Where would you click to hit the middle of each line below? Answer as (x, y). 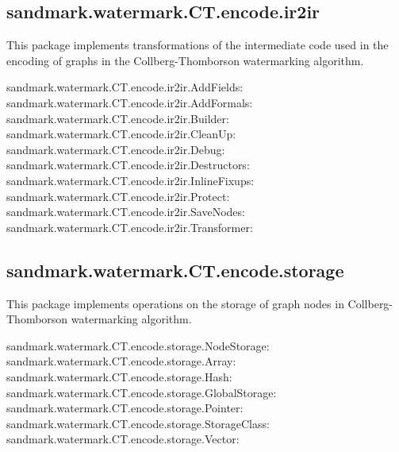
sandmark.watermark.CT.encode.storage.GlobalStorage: (142, 392)
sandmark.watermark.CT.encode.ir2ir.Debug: (116, 149)
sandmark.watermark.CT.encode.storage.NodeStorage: (138, 345)
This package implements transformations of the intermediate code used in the (198, 45)
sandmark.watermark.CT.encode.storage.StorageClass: (138, 423)
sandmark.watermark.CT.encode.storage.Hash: (119, 376)
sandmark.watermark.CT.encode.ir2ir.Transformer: (130, 227)
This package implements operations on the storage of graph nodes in (175, 303)
